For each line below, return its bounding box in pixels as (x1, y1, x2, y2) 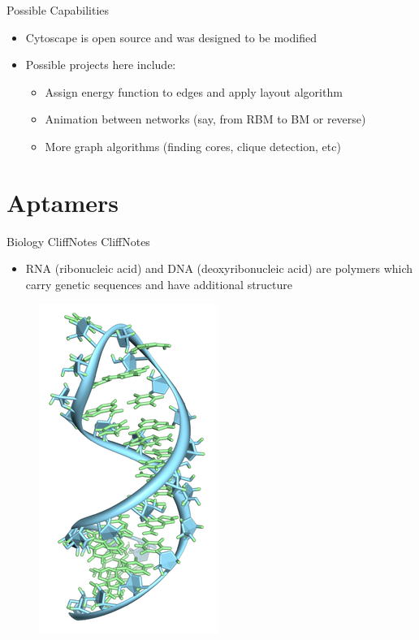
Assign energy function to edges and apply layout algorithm (45, 83, 343, 100)
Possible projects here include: (25, 56, 176, 73)
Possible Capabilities (6, 2, 110, 18)
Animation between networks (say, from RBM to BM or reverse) (45, 110, 366, 128)
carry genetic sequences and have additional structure (25, 275, 293, 292)
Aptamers (6, 185, 119, 218)
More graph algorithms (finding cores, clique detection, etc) (45, 137, 341, 154)
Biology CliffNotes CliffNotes (6, 232, 150, 249)
